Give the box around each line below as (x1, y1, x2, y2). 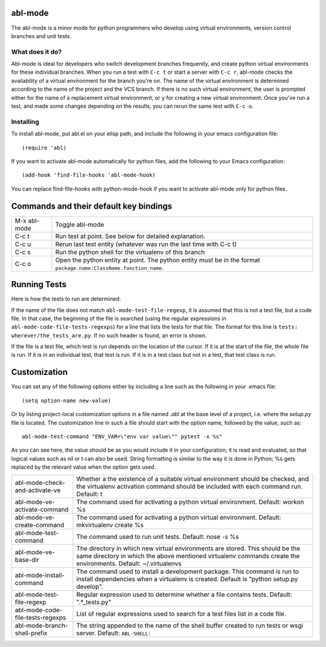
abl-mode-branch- (14, 621, 69, 629)
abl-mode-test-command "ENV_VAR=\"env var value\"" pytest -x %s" (22, 433, 223, 440)
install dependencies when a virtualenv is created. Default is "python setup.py (76, 574, 298, 583)
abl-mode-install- (14, 571, 65, 579)
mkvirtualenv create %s (76, 521, 144, 529)
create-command (14, 521, 65, 529)
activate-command (14, 505, 69, 513)
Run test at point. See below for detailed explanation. (55, 232, 206, 240)
